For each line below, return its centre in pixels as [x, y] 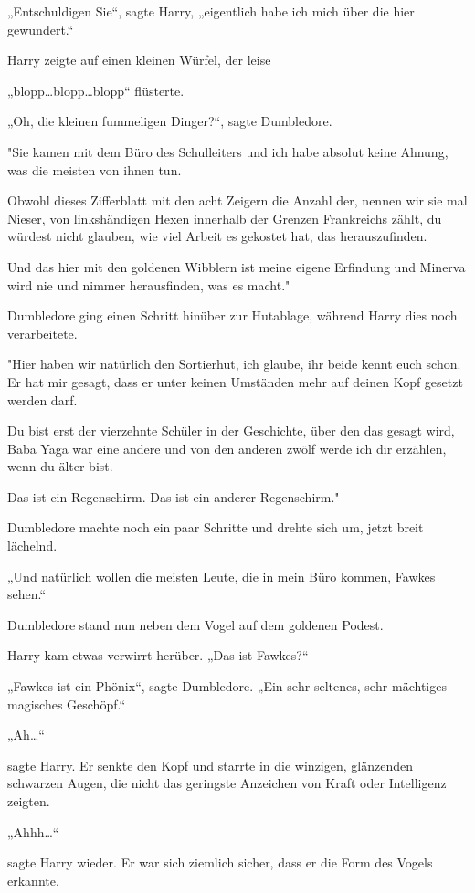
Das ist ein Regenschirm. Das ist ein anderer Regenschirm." [174, 496]
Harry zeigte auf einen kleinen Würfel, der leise [139, 60]
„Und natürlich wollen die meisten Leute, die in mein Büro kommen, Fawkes [222, 576]
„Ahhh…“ [33, 831]
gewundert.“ [41, 29]
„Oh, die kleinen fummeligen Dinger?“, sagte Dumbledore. [170, 121]
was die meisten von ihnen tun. [95, 169]
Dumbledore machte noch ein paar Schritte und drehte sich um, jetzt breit [216, 527]
